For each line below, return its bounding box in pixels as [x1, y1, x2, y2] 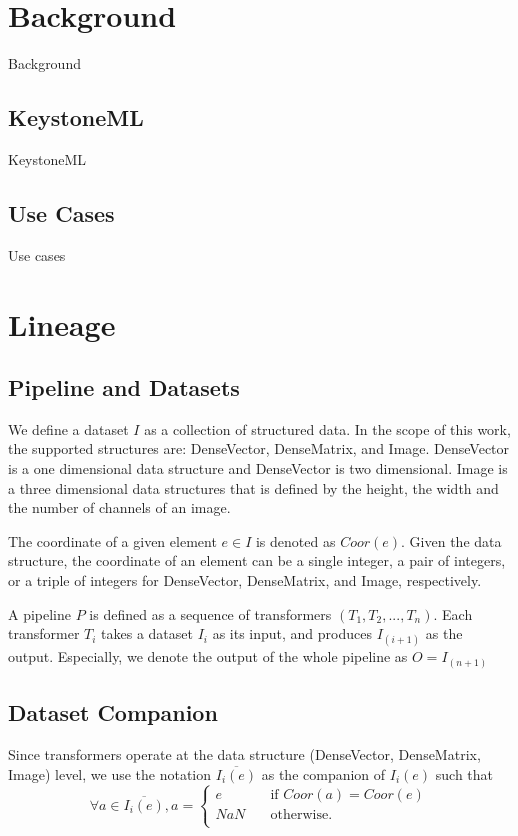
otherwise [270, 807, 329, 822]
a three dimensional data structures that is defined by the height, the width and [8, 477, 499, 498]
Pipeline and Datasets [8, 372, 240, 403]
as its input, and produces [212, 623, 372, 644]
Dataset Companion [8, 697, 218, 728]
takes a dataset [101, 623, 193, 644]
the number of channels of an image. [8, 497, 231, 518]
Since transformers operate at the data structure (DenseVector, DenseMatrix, [8, 744, 481, 765]
